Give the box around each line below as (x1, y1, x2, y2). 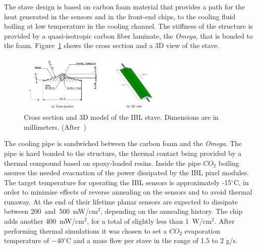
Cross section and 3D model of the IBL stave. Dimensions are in (24, 112, 219, 122)
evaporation (184, 225, 220, 236)
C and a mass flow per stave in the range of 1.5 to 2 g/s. (66, 235, 238, 246)
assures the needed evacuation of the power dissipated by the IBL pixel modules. (4, 167, 249, 178)
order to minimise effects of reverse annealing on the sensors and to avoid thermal (4, 187, 253, 197)
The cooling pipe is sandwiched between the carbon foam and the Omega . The (4, 138, 242, 149)
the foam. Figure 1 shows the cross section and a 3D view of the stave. (4, 40, 219, 50)
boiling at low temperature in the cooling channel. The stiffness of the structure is (4, 21, 253, 31)
